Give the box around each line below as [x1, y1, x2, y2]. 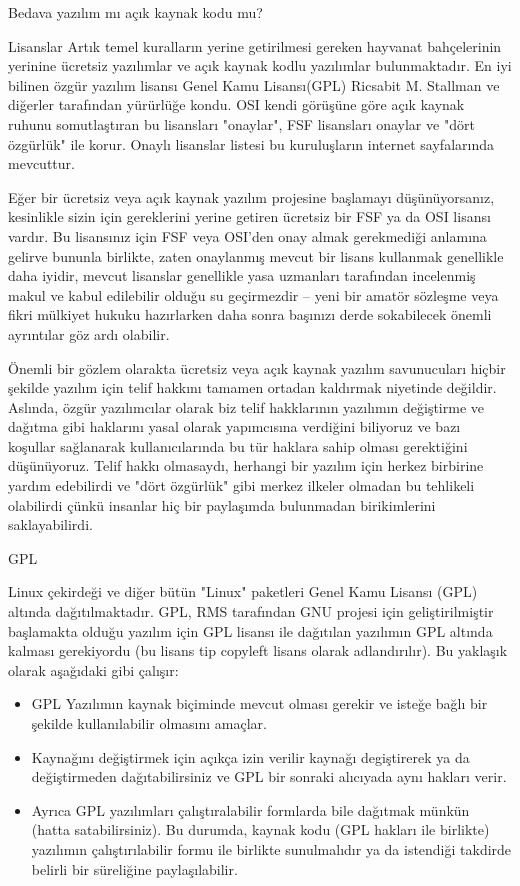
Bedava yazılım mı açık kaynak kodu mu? [8, 2, 263, 22]
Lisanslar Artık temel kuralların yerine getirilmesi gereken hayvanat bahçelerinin [8, 35, 502, 56]
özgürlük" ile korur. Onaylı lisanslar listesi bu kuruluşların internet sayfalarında [8, 133, 494, 154]
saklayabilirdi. [8, 514, 93, 535]
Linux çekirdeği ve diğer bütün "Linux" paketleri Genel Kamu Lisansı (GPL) [8, 581, 478, 602]
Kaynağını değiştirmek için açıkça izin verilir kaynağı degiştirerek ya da [31, 746, 470, 767]
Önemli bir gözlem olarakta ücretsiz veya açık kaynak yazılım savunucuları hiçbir [8, 357, 506, 378]
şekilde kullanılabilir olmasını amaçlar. [31, 713, 267, 733]
